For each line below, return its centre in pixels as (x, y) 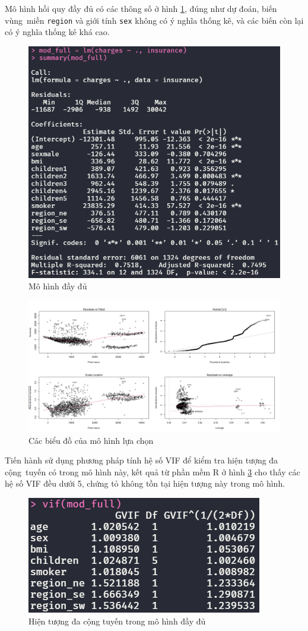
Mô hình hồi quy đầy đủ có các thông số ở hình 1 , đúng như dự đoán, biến (141, 8)
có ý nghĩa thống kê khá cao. (57, 32)
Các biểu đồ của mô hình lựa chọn (91, 440)
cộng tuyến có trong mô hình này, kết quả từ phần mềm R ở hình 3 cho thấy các (153, 471)
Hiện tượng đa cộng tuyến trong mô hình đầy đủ (117, 621)
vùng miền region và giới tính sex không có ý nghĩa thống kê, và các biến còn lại (154, 20)
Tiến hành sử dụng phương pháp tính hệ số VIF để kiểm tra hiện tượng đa (142, 460)
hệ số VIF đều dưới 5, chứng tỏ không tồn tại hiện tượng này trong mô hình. (145, 483)
